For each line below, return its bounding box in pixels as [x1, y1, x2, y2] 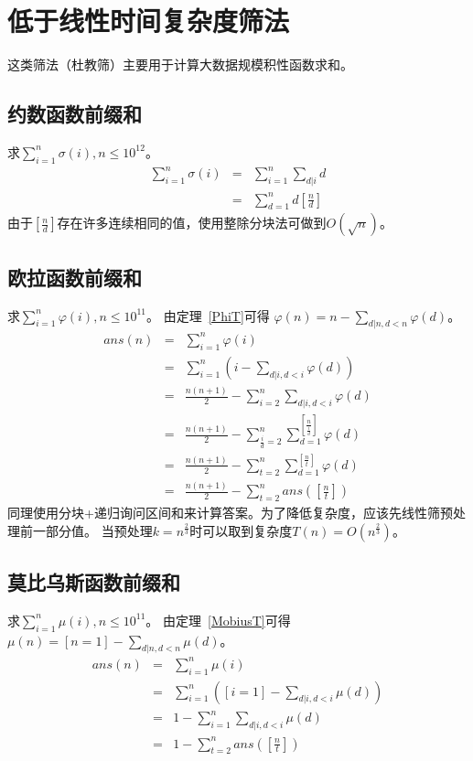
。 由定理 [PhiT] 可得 [146, 305, 270, 325]
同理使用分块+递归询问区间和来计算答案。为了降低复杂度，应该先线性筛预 [7, 502, 453, 521]
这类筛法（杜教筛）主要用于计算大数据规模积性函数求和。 [7, 55, 353, 74]
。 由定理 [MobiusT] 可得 [145, 610, 291, 629]
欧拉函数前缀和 [7, 263, 142, 291]
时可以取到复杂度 [189, 520, 293, 540]
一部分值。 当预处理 [32, 520, 153, 540]
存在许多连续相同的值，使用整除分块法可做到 [57, 213, 327, 232]
